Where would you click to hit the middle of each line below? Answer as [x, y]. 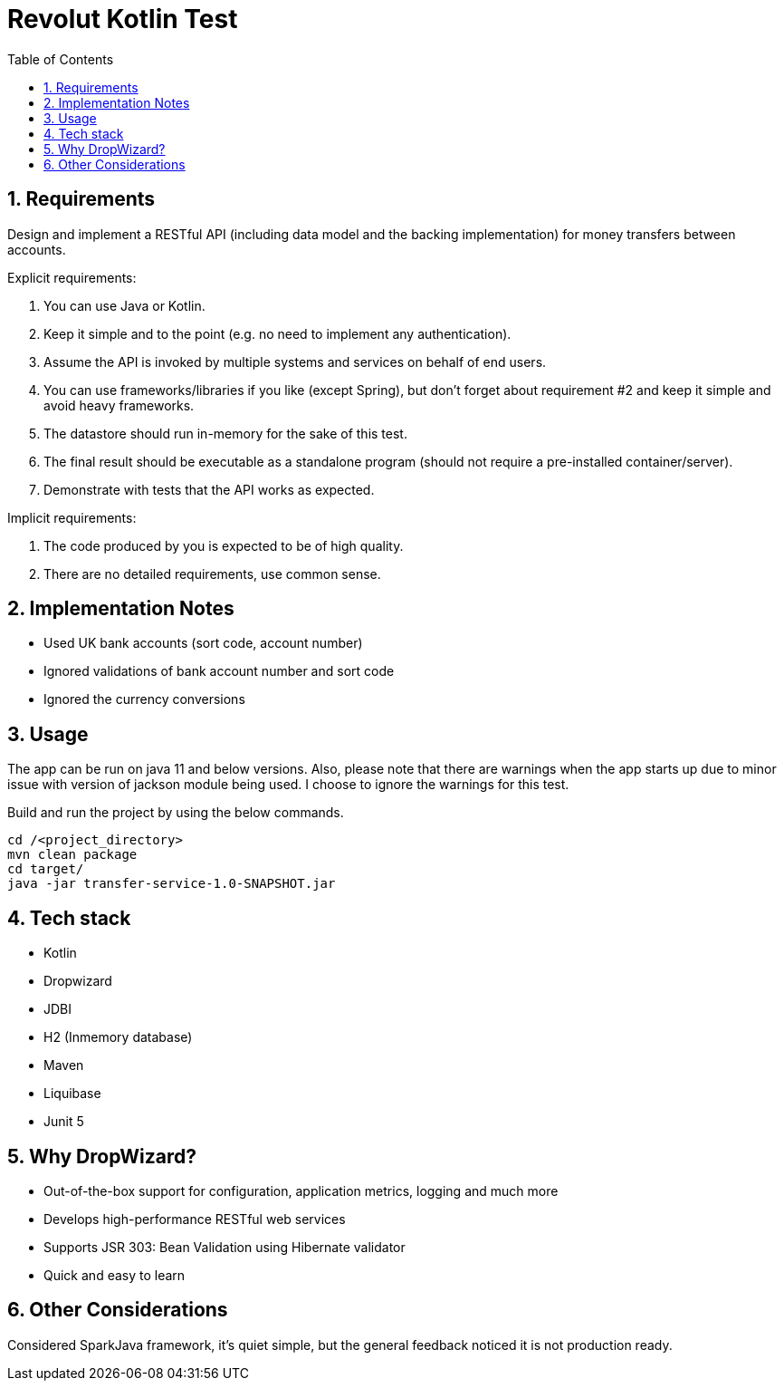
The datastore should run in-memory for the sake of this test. [225, 433]
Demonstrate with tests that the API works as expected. [209, 489]
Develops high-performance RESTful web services [195, 1219]
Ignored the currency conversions [144, 699]
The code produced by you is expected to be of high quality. [224, 545]
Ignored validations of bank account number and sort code [219, 671]
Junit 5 [64, 1122]
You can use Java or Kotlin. [124, 305]
